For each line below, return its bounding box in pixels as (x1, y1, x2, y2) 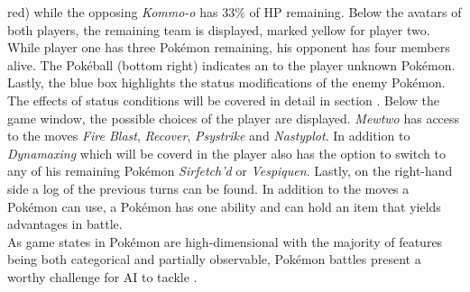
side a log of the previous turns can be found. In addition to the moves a (7, 178, 410, 197)
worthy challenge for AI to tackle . (7, 267, 198, 286)
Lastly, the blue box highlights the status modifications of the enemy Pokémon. (7, 73, 446, 92)
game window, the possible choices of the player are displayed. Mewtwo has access (7, 108, 460, 127)
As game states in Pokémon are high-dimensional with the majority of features (7, 232, 443, 251)
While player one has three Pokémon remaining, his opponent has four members (7, 38, 450, 57)
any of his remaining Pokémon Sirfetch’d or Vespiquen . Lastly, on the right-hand (7, 161, 453, 180)
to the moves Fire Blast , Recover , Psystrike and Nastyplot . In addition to (7, 126, 410, 145)
